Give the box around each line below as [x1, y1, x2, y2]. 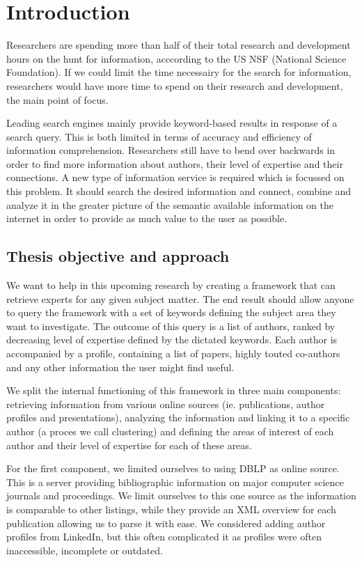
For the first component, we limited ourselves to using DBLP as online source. [6, 461, 340, 476]
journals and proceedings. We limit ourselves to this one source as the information [6, 488, 356, 503]
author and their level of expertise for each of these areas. [6, 437, 252, 452]
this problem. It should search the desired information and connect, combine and [6, 184, 352, 198]
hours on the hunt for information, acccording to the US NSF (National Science [6, 51, 347, 65]
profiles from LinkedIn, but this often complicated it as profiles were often [6, 529, 322, 544]
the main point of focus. [6, 92, 109, 107]
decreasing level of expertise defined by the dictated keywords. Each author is [6, 332, 338, 347]
